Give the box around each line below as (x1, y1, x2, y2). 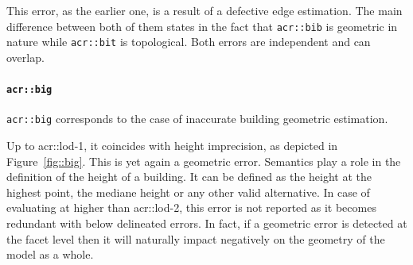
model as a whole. (6, 246, 94, 263)
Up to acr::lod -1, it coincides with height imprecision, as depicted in (6, 137, 338, 154)
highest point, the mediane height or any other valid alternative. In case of (6, 183, 370, 200)
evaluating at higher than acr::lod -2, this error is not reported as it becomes (6, 199, 376, 216)
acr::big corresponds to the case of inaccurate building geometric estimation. (6, 110, 388, 127)
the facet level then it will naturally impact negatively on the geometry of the (6, 230, 385, 247)
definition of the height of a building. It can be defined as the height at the (6, 168, 372, 185)
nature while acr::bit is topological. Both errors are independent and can (6, 33, 371, 50)
